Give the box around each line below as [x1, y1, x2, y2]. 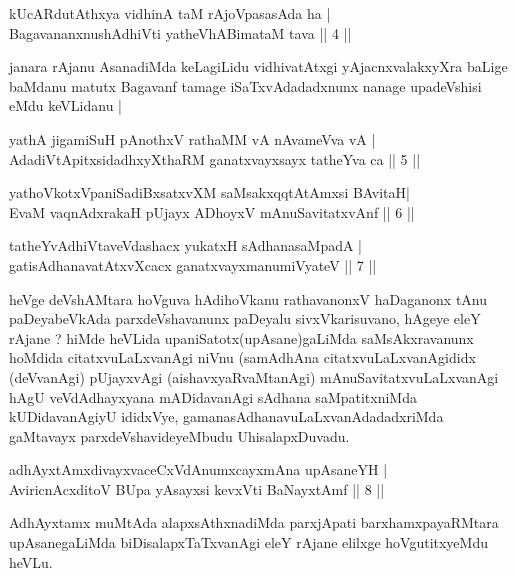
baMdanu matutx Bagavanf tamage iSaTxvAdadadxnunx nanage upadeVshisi [9, 75, 482, 96]
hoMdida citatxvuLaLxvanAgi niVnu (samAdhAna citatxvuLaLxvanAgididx [9, 347, 476, 368]
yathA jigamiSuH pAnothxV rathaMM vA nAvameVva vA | [9, 128, 376, 149]
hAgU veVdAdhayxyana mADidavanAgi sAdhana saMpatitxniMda [9, 386, 417, 407]
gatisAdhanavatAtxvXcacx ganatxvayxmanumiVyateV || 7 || [9, 254, 377, 275]
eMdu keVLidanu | [9, 95, 122, 116]
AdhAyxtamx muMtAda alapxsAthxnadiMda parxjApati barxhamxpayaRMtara [9, 512, 499, 533]
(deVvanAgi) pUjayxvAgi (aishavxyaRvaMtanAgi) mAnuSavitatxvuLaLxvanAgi [9, 366, 499, 387]
